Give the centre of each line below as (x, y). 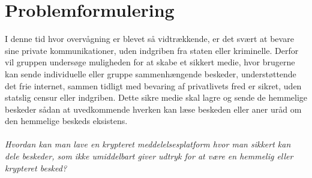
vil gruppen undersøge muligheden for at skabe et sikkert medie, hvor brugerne (150, 62)
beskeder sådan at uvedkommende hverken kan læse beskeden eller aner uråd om (153, 109)
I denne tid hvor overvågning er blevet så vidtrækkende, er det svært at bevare (149, 39)
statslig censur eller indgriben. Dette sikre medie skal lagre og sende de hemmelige (156, 97)
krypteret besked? (36, 168)
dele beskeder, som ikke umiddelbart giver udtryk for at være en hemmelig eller (149, 156)
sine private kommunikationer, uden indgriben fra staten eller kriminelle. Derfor (152, 50)
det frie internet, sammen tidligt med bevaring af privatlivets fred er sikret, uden (153, 85)
